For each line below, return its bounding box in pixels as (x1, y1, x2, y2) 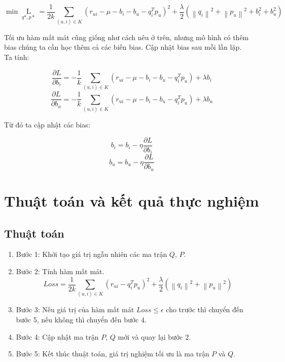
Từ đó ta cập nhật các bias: (4, 119, 90, 130)
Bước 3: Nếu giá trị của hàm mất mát (16, 304, 134, 315)
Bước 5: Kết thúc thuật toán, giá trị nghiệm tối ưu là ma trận (16, 348, 209, 359)
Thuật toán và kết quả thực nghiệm (4, 190, 259, 211)
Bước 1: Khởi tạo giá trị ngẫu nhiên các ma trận (16, 249, 167, 259)
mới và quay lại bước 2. (118, 331, 191, 342)
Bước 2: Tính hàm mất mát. (16, 266, 104, 276)
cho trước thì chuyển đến (166, 304, 243, 315)
